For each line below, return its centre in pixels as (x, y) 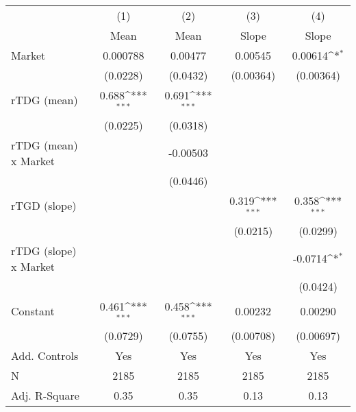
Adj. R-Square (45, 396)
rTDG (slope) (44, 250)
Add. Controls (45, 356)
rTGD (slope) (44, 206)
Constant (33, 311)
